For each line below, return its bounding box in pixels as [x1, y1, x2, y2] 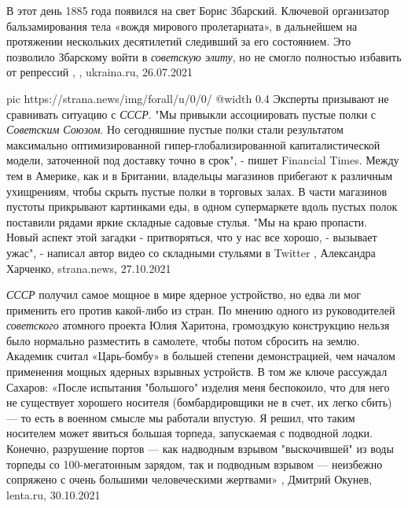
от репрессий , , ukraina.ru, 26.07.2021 [6, 64, 193, 80]
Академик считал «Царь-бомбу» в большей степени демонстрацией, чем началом [6, 348, 395, 364]
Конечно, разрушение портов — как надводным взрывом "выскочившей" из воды [6, 440, 394, 457]
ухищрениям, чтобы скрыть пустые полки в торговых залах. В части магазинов [6, 182, 388, 199]
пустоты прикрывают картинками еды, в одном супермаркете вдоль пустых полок [6, 198, 398, 215]
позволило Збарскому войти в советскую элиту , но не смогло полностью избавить [6, 48, 402, 64]
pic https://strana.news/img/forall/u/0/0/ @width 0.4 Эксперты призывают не [6, 90, 389, 106]
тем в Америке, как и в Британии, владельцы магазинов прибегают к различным [6, 167, 393, 183]
